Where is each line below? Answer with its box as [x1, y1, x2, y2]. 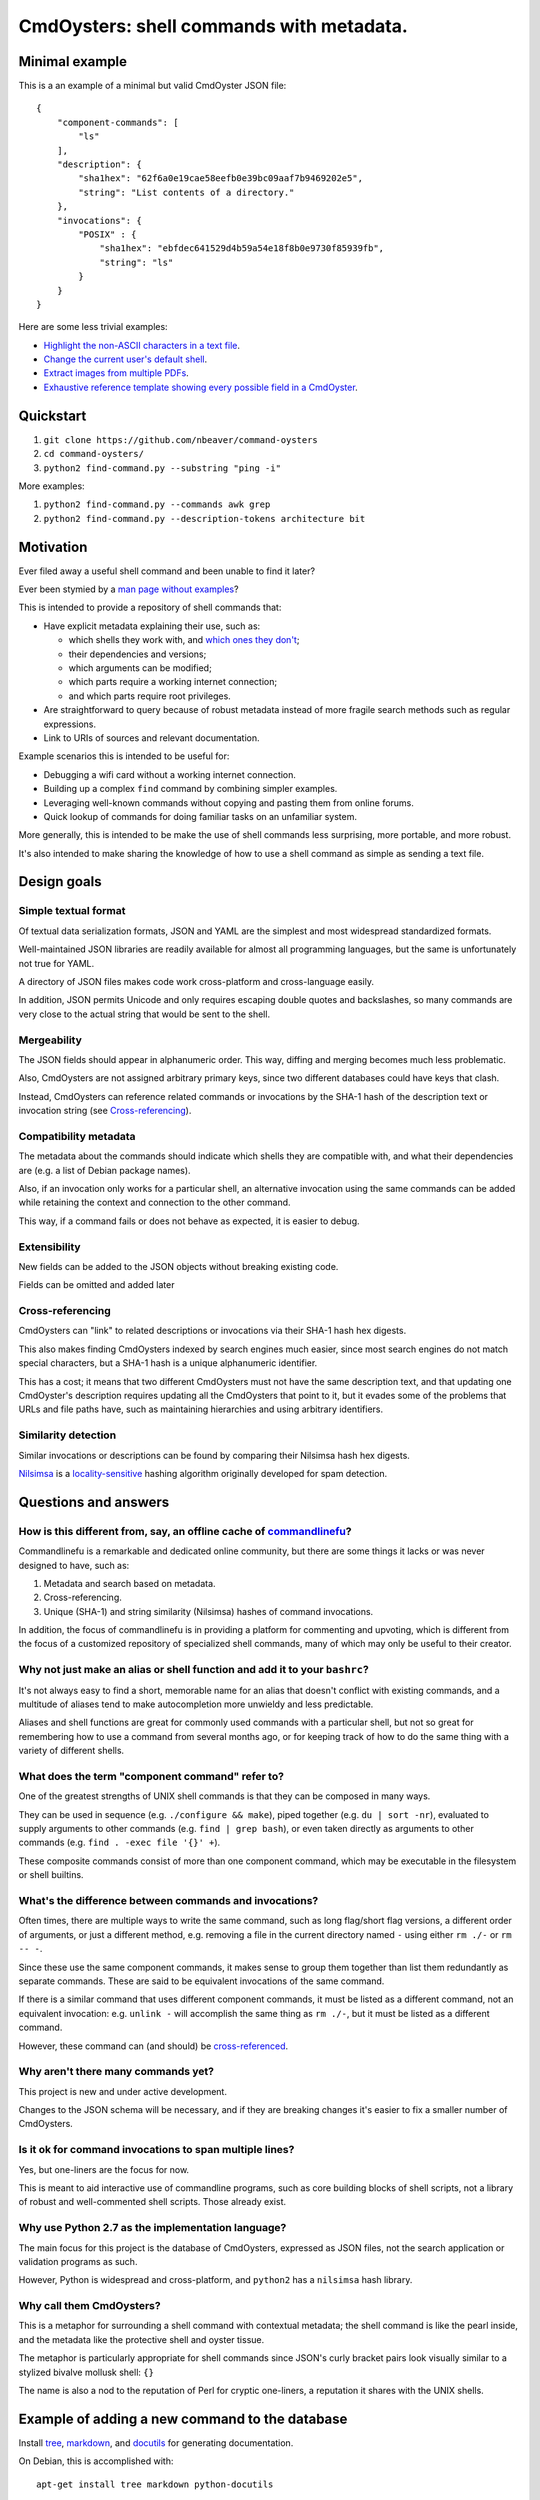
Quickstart [18, 407, 87, 424]
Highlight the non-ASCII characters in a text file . [43, 339, 240, 351]
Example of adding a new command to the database [18, 2410, 348, 2427]
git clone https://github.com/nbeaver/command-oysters [43, 434, 319, 445]
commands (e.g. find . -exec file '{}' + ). [18, 1836, 221, 1849]
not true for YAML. [18, 957, 95, 969]
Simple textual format [18, 904, 126, 918]
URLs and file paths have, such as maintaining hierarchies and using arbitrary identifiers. [18, 1403, 384, 1415]
